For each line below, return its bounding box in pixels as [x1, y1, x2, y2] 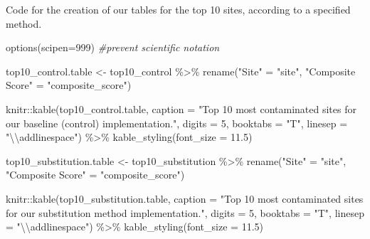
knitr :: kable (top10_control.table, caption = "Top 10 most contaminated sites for [6, 101, 356, 116]
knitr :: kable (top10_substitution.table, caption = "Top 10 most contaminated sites [6, 191, 364, 206]
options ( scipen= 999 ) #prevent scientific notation [6, 40, 220, 55]
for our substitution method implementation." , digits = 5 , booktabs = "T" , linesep [6, 205, 364, 220]
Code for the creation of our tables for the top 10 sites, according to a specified [6, 2, 351, 16]
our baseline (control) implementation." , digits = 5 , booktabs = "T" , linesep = [6, 115, 348, 130]
